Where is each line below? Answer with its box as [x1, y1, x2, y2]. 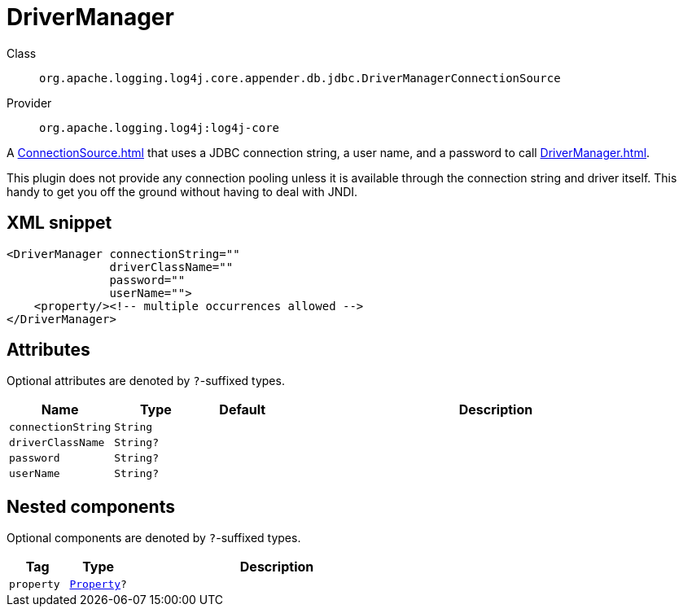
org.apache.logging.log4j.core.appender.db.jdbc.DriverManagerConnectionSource [39, 71, 561, 85]
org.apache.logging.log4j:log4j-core [39, 120, 280, 134]
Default [219, 401, 266, 418]
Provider [7, 95, 52, 110]
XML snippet [7, 212, 112, 234]
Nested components [7, 496, 175, 517]
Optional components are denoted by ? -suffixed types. [7, 531, 301, 545]
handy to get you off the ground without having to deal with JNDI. [7, 184, 358, 199]
